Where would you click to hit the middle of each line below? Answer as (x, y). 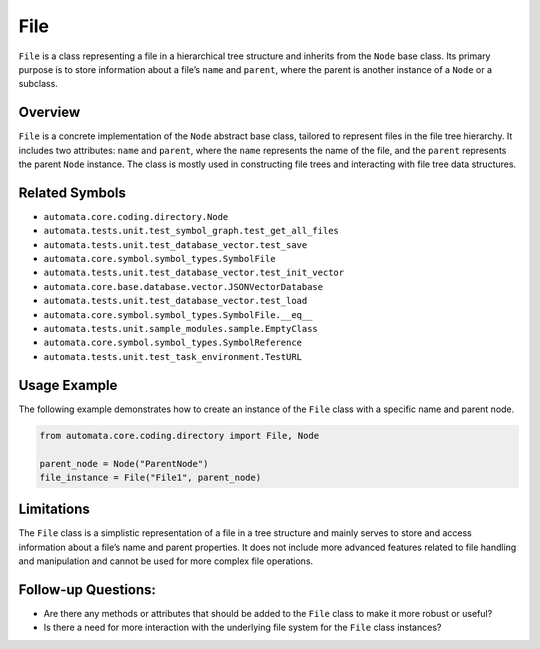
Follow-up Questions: (87, 589)
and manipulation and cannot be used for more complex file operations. (166, 561)
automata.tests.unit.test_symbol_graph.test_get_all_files (191, 231)
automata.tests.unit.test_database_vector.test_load (175, 301)
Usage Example (68, 385)
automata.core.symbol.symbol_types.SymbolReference (173, 343)
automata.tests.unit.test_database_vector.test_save (175, 244)
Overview (49, 112)
